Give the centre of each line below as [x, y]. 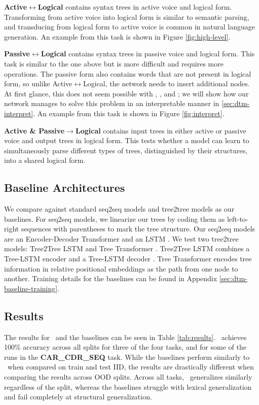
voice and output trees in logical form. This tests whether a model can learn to [127, 140]
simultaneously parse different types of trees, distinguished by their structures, [126, 150]
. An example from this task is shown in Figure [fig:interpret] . [129, 113]
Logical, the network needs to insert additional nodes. [166, 83]
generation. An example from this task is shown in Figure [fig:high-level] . [117, 36]
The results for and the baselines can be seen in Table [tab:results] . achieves [125, 337]
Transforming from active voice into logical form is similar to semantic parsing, [127, 16]
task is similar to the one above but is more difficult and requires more [114, 63]
